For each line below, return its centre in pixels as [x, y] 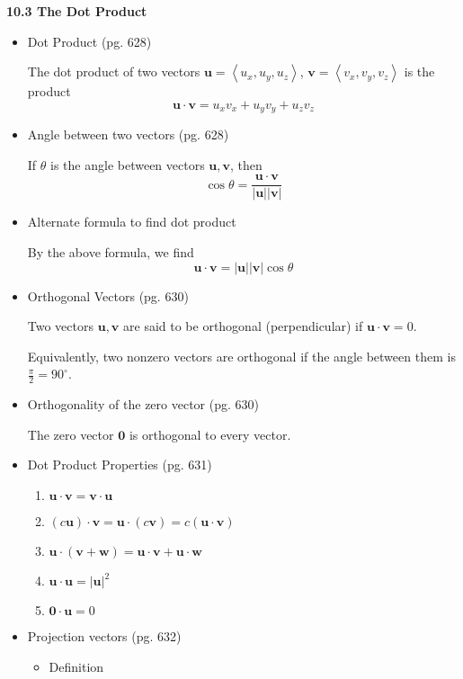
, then [246, 164]
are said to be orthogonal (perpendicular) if [243, 326]
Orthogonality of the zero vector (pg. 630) [143, 404]
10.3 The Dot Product [77, 11]
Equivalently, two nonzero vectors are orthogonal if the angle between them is [241, 356]
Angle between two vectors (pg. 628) [128, 134]
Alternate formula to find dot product [132, 222]
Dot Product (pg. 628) [89, 41]
